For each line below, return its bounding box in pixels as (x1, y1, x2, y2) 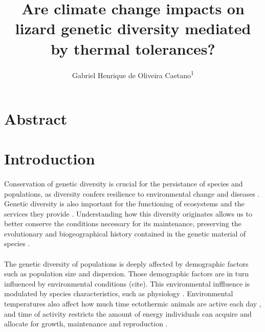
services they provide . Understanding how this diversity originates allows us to (4, 208, 252, 219)
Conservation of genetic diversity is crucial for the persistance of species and (4, 178, 243, 188)
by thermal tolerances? (51, 38, 215, 59)
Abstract (4, 108, 68, 129)
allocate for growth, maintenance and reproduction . (4, 318, 168, 329)
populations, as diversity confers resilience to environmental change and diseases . (4, 188, 260, 199)
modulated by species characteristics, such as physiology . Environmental (4, 288, 233, 299)
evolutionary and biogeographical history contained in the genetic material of (4, 228, 246, 239)
